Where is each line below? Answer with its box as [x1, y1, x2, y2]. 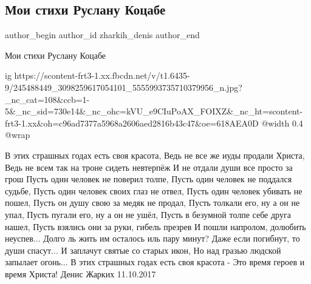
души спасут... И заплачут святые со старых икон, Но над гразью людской [5, 243, 281, 256]
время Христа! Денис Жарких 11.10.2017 [5, 267, 156, 280]
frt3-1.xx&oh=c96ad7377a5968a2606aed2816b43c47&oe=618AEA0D [5, 116, 259, 129]
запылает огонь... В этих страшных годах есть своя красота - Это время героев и [5, 256, 305, 268]
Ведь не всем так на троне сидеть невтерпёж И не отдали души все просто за [5, 160, 293, 173]
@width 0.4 [261, 116, 303, 129]
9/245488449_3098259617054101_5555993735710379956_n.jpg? [5, 81, 242, 93]
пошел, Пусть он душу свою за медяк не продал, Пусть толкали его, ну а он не [5, 196, 300, 209]
